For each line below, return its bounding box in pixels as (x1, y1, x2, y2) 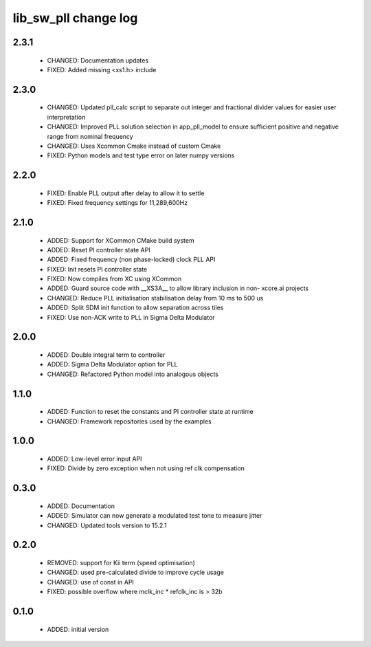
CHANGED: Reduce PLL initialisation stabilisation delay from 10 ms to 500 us (47, 294, 264, 302)
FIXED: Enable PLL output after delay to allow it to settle (47, 189, 205, 197)
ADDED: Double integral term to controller (47, 351, 166, 359)
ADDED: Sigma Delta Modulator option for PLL (47, 360, 178, 369)
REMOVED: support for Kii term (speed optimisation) (47, 559, 196, 567)
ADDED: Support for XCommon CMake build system (47, 236, 195, 244)
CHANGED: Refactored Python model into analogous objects (47, 370, 219, 378)
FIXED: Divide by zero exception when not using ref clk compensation (47, 464, 245, 472)
